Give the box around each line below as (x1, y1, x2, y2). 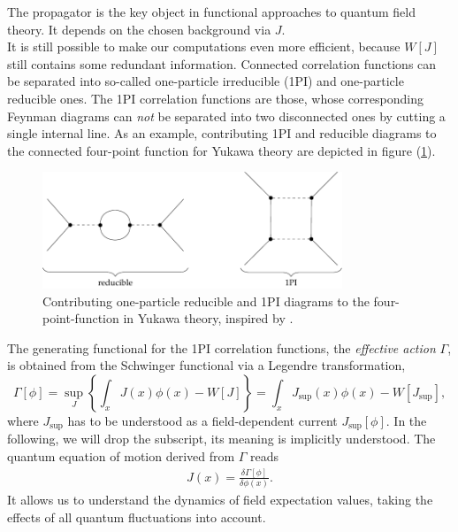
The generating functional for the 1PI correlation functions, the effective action (7, 338, 436, 357)
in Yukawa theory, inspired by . (123, 309, 294, 328)
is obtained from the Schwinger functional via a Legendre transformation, (7, 356, 406, 374)
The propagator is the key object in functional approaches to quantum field (7, 3, 416, 20)
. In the (385, 411, 427, 429)
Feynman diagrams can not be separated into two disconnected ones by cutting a (7, 106, 446, 125)
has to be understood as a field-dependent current (67, 411, 338, 429)
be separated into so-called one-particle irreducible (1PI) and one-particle (7, 72, 404, 90)
